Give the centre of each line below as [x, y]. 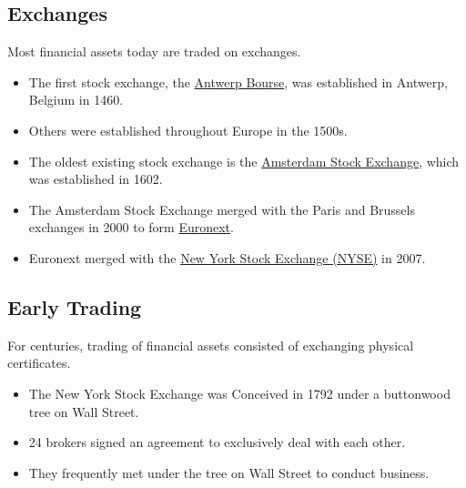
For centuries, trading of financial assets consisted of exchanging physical [211, 345]
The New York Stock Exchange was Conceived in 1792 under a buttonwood [239, 393]
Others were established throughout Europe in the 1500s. [188, 130]
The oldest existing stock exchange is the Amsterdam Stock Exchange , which [244, 161]
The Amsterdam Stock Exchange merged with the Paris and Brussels [222, 209]
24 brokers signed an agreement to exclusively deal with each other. [217, 442]
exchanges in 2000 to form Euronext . [131, 227]
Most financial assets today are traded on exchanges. [154, 51]
